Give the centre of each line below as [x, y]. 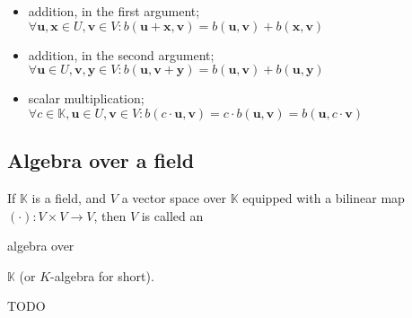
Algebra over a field [101, 160]
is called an [172, 215]
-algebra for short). [102, 275]
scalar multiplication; [86, 98]
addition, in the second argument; [121, 54]
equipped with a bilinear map [324, 197]
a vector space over [174, 197]
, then [110, 215]
